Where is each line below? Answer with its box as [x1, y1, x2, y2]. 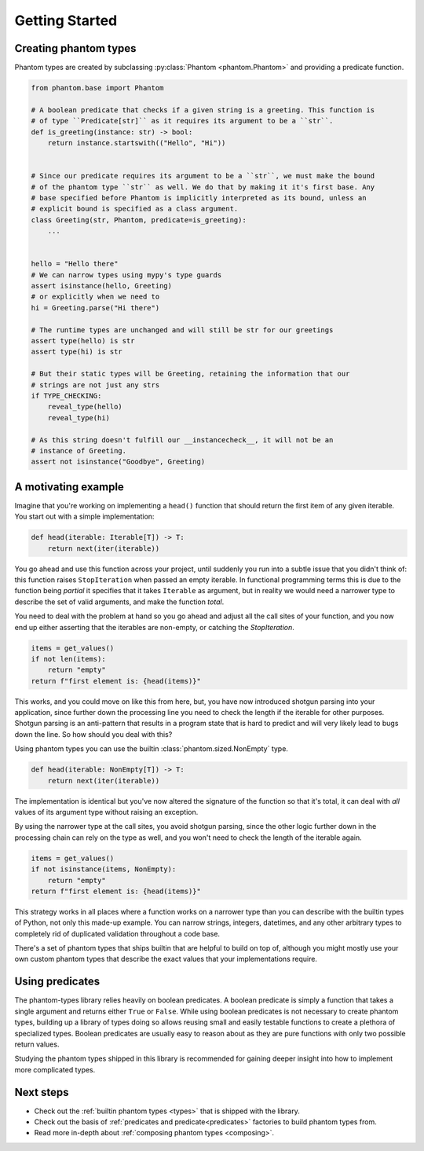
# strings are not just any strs [31, 380, 160, 389]
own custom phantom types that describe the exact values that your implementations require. [14, 955, 318, 964]
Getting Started [14, 12, 118, 29]
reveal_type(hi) [47, 413, 110, 422]
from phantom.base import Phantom [31, 83, 164, 93]
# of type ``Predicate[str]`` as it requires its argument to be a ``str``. [31, 116, 334, 126]
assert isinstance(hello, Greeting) [31, 281, 173, 291]
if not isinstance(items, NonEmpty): [31, 865, 177, 874]
